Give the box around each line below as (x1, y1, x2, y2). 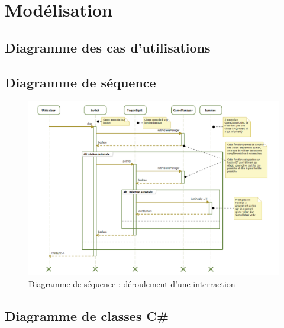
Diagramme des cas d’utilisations (5, 38, 211, 56)
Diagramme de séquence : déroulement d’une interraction (28, 277, 235, 290)
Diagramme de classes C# (5, 306, 169, 324)
